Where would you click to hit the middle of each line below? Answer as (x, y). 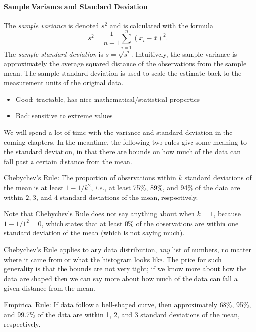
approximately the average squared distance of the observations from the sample (125, 63)
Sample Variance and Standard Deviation (76, 6)
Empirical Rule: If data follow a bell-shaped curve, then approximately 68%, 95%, (128, 304)
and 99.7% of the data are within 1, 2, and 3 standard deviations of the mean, (122, 314)
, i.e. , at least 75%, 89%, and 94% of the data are (165, 187)
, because (227, 214)
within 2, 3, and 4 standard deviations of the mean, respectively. (101, 197)
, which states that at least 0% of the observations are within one (140, 223)
